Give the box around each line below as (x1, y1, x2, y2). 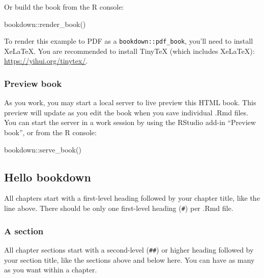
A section (4, 224, 44, 237)
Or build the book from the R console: (4, 2, 124, 12)
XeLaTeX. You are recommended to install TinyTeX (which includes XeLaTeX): (4, 45, 255, 56)
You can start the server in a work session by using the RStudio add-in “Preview (4, 117, 256, 128)
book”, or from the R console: (4, 127, 97, 138)
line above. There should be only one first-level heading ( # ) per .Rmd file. (4, 203, 233, 213)
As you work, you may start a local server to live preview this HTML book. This (4, 97, 256, 108)
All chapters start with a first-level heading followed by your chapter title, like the (4, 193, 260, 203)
